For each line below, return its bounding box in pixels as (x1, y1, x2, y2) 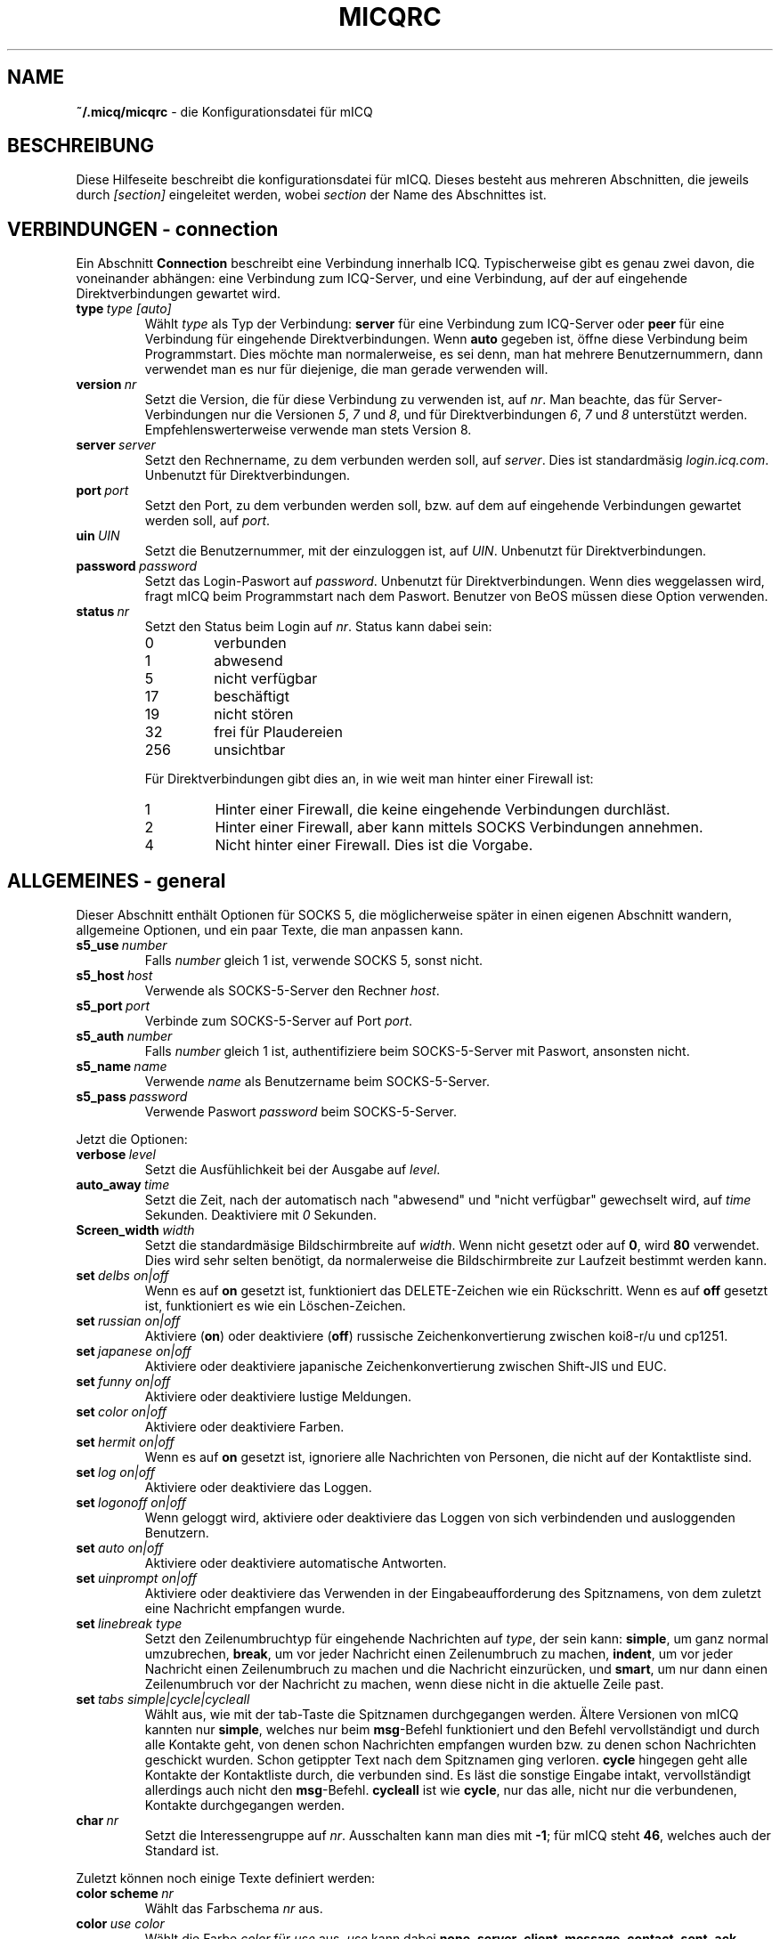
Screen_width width (76, 1222, 195, 1238)
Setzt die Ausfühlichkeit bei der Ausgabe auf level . (144, 1162, 441, 1178)
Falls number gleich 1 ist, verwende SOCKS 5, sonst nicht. (144, 953, 483, 969)
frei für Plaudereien (214, 723, 343, 742)
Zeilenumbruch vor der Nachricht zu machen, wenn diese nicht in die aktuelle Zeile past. (144, 1676, 664, 1692)
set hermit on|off (76, 1434, 175, 1450)
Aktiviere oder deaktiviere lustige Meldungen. (144, 1389, 412, 1405)
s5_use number (76, 937, 167, 953)
